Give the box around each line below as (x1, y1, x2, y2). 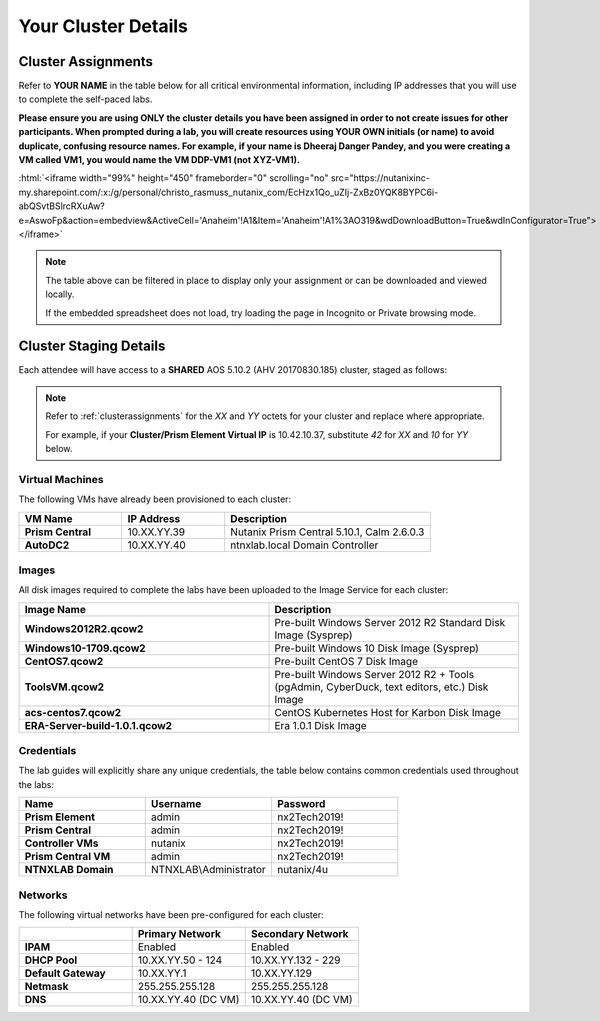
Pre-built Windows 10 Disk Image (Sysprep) (274, 641, 480, 655)
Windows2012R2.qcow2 (24, 621, 144, 635)
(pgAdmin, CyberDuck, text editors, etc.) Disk (274, 680, 489, 694)
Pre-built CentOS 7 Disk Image (274, 654, 419, 668)
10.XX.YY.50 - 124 (137, 953, 223, 967)
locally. (45, 288, 75, 300)
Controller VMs (24, 836, 99, 850)
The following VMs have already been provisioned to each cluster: (18, 493, 292, 505)
